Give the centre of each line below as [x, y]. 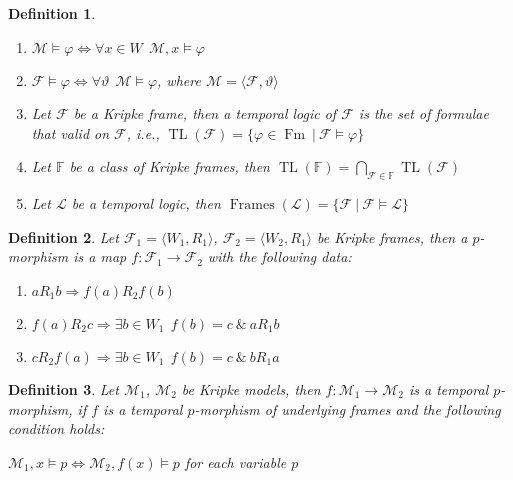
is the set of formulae [423, 113]
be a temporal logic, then [146, 203]
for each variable [235, 461]
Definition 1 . [52, 13]
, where [179, 79]
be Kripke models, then [251, 388]
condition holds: [56, 428]
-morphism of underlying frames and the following [347, 408]
